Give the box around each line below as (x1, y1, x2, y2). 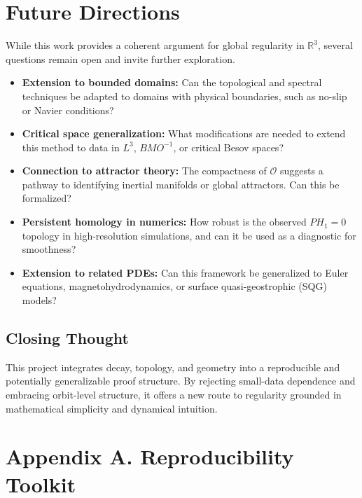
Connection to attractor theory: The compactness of (22, 163, 267, 178)
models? (22, 293, 57, 307)
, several (317, 38, 353, 53)
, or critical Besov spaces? (173, 139, 284, 154)
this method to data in (22, 139, 120, 154)
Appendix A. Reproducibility (6, 442, 294, 471)
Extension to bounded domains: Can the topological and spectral (22, 75, 322, 90)
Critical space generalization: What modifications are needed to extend (22, 126, 346, 141)
